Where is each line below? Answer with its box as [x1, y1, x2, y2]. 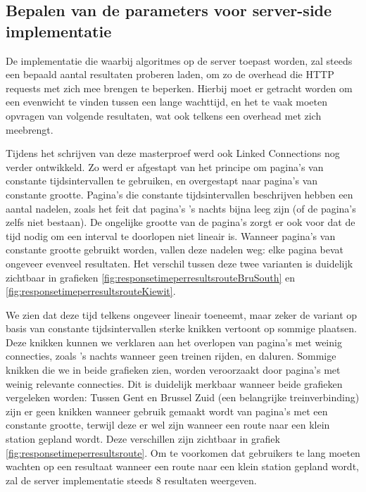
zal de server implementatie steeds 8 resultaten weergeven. [6, 472, 257, 487]
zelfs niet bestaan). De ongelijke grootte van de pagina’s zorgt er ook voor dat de [6, 215, 355, 229]
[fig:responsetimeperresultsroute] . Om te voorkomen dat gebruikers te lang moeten [6, 445, 360, 460]
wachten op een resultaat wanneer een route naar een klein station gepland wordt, [6, 459, 359, 474]
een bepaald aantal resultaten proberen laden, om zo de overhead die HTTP [6, 67, 334, 82]
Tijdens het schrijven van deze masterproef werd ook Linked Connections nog [6, 146, 340, 160]
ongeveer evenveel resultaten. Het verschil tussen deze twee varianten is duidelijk [6, 256, 353, 270]
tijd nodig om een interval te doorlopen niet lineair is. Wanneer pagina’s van [6, 228, 336, 243]
